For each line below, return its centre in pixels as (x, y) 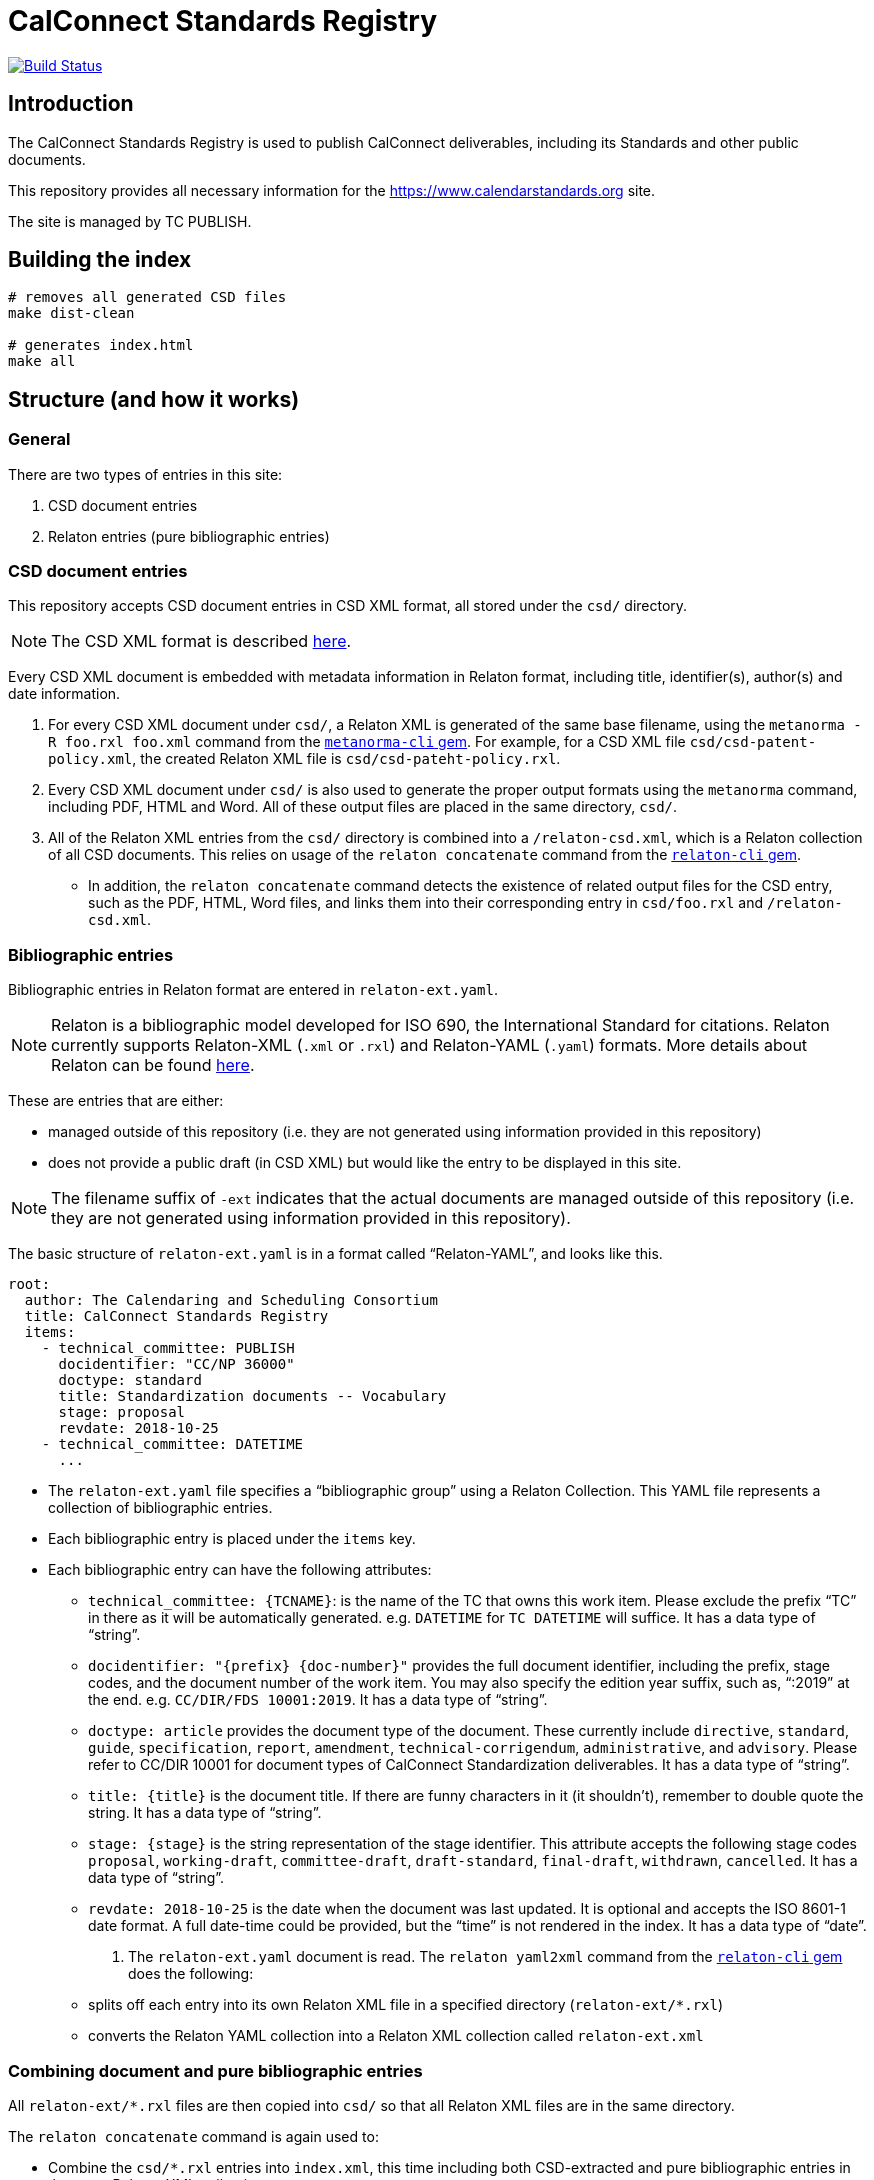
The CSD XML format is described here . (201, 641)
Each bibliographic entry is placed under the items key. (232, 1539)
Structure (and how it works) (154, 399)
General (39, 439)
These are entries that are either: (116, 1101)
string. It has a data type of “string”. (205, 1813)
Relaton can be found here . (153, 1065)
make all (42, 361)
